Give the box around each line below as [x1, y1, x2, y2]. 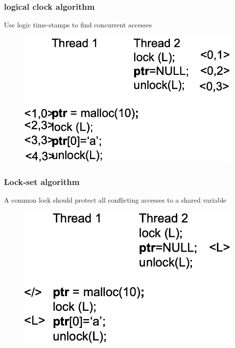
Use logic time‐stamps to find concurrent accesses [4, 20, 152, 30]
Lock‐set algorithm [4, 175, 80, 187]
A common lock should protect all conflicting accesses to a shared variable [4, 194, 227, 205]
